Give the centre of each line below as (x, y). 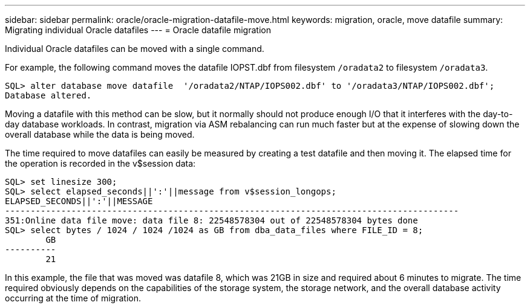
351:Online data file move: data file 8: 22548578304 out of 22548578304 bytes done (211, 220)
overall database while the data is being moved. (100, 134)
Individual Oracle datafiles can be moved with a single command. (135, 49)
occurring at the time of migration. (73, 298)
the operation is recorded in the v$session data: (100, 163)
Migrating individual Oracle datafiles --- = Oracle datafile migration (138, 30)
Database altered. (48, 95)
